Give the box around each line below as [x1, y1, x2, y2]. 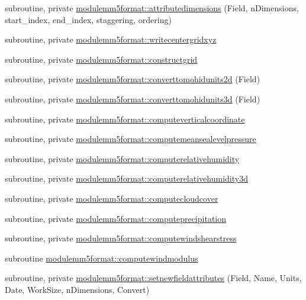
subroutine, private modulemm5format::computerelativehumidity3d [5, 172, 248, 185]
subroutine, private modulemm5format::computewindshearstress [5, 232, 237, 244]
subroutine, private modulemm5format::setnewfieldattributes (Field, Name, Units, [5, 272, 302, 284]
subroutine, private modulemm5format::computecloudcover [5, 192, 218, 204]
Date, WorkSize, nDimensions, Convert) [5, 283, 150, 295]
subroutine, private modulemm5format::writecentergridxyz [5, 33, 217, 46]
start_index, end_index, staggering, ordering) [5, 13, 172, 25]
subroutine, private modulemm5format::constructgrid [5, 53, 198, 65]
